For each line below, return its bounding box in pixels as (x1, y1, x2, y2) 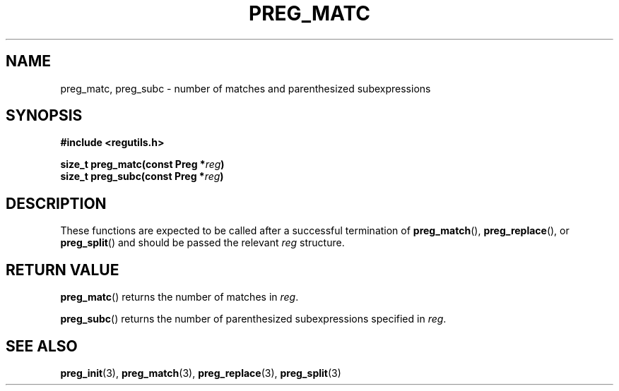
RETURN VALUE (6, 260, 119, 279)
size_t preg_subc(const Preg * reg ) (60, 170, 224, 183)
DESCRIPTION (6, 194, 107, 212)
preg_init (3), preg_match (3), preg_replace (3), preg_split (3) (60, 366, 341, 379)
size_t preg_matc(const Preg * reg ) (60, 158, 225, 171)
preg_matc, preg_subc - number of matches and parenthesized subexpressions (60, 82, 431, 95)
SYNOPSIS (6, 107, 83, 125)
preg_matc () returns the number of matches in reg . (60, 291, 299, 303)
